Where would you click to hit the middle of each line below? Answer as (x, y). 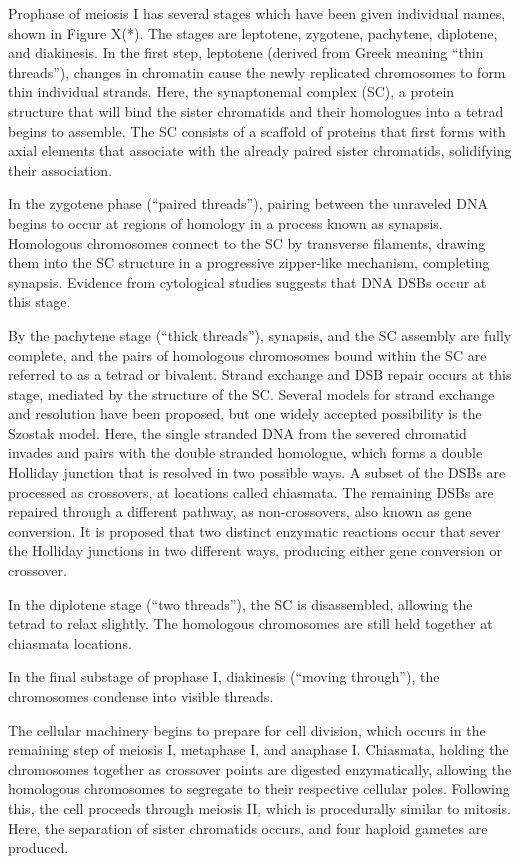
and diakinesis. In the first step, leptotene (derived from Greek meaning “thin (246, 52)
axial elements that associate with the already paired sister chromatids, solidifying (260, 150)
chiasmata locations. (70, 642)
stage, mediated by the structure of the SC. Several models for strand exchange (251, 393)
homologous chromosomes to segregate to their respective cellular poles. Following (259, 788)
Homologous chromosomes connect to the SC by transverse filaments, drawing (247, 242)
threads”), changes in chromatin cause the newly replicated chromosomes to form (257, 71)
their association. (60, 169)
